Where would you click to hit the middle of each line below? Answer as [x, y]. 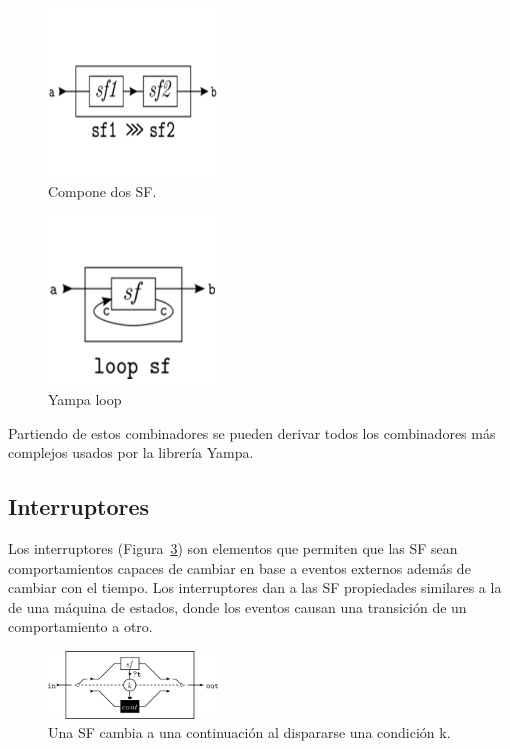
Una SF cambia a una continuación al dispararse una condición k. [249, 732]
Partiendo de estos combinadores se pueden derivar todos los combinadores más [252, 432]
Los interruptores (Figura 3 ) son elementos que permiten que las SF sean [233, 547]
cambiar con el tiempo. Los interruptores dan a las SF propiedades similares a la [255, 587]
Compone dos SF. [102, 191]
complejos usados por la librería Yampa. [131, 452]
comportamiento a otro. [80, 626]
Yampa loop [85, 398]
